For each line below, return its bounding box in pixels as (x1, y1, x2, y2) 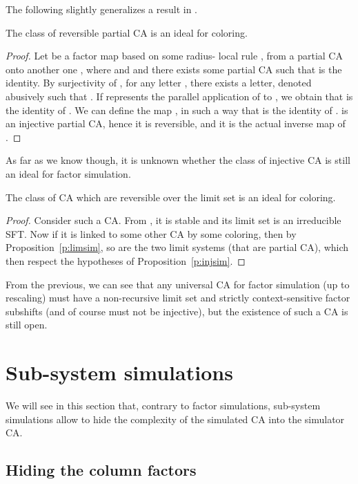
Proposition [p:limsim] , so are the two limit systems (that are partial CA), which (6, 240, 349, 254)
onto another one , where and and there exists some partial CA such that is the (6, 62, 342, 76)
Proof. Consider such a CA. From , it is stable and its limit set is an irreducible (6, 213, 341, 227)
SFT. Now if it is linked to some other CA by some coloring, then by (6, 226, 297, 241)
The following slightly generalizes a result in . (6, 2, 197, 16)
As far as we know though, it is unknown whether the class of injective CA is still (6, 153, 350, 167)
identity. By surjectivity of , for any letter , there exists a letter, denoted (6, 75, 312, 90)
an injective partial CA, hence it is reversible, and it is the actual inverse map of (6, 116, 346, 131)
